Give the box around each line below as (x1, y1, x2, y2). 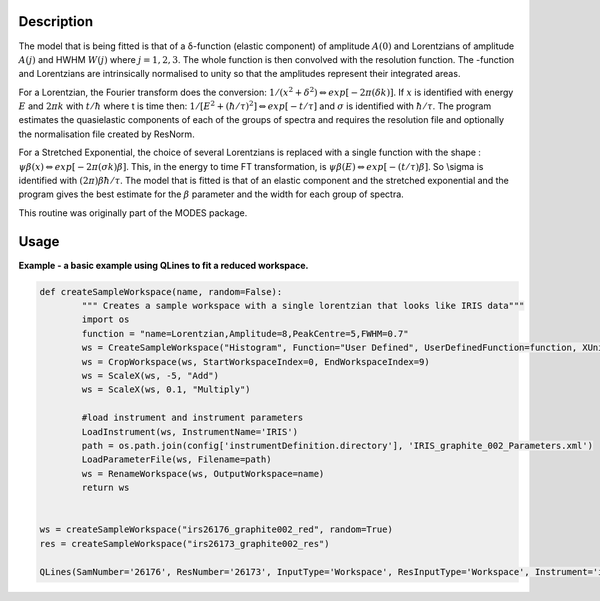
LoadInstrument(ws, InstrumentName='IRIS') (81, 426, 299, 437)
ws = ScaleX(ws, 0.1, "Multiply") (81, 384, 251, 395)
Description (18, 13, 94, 30)
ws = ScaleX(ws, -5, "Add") (81, 370, 220, 382)
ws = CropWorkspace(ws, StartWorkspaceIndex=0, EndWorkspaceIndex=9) (81, 356, 430, 367)
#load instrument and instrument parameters (81, 412, 304, 424)
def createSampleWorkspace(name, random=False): (39, 286, 283, 297)
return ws (81, 482, 130, 494)
